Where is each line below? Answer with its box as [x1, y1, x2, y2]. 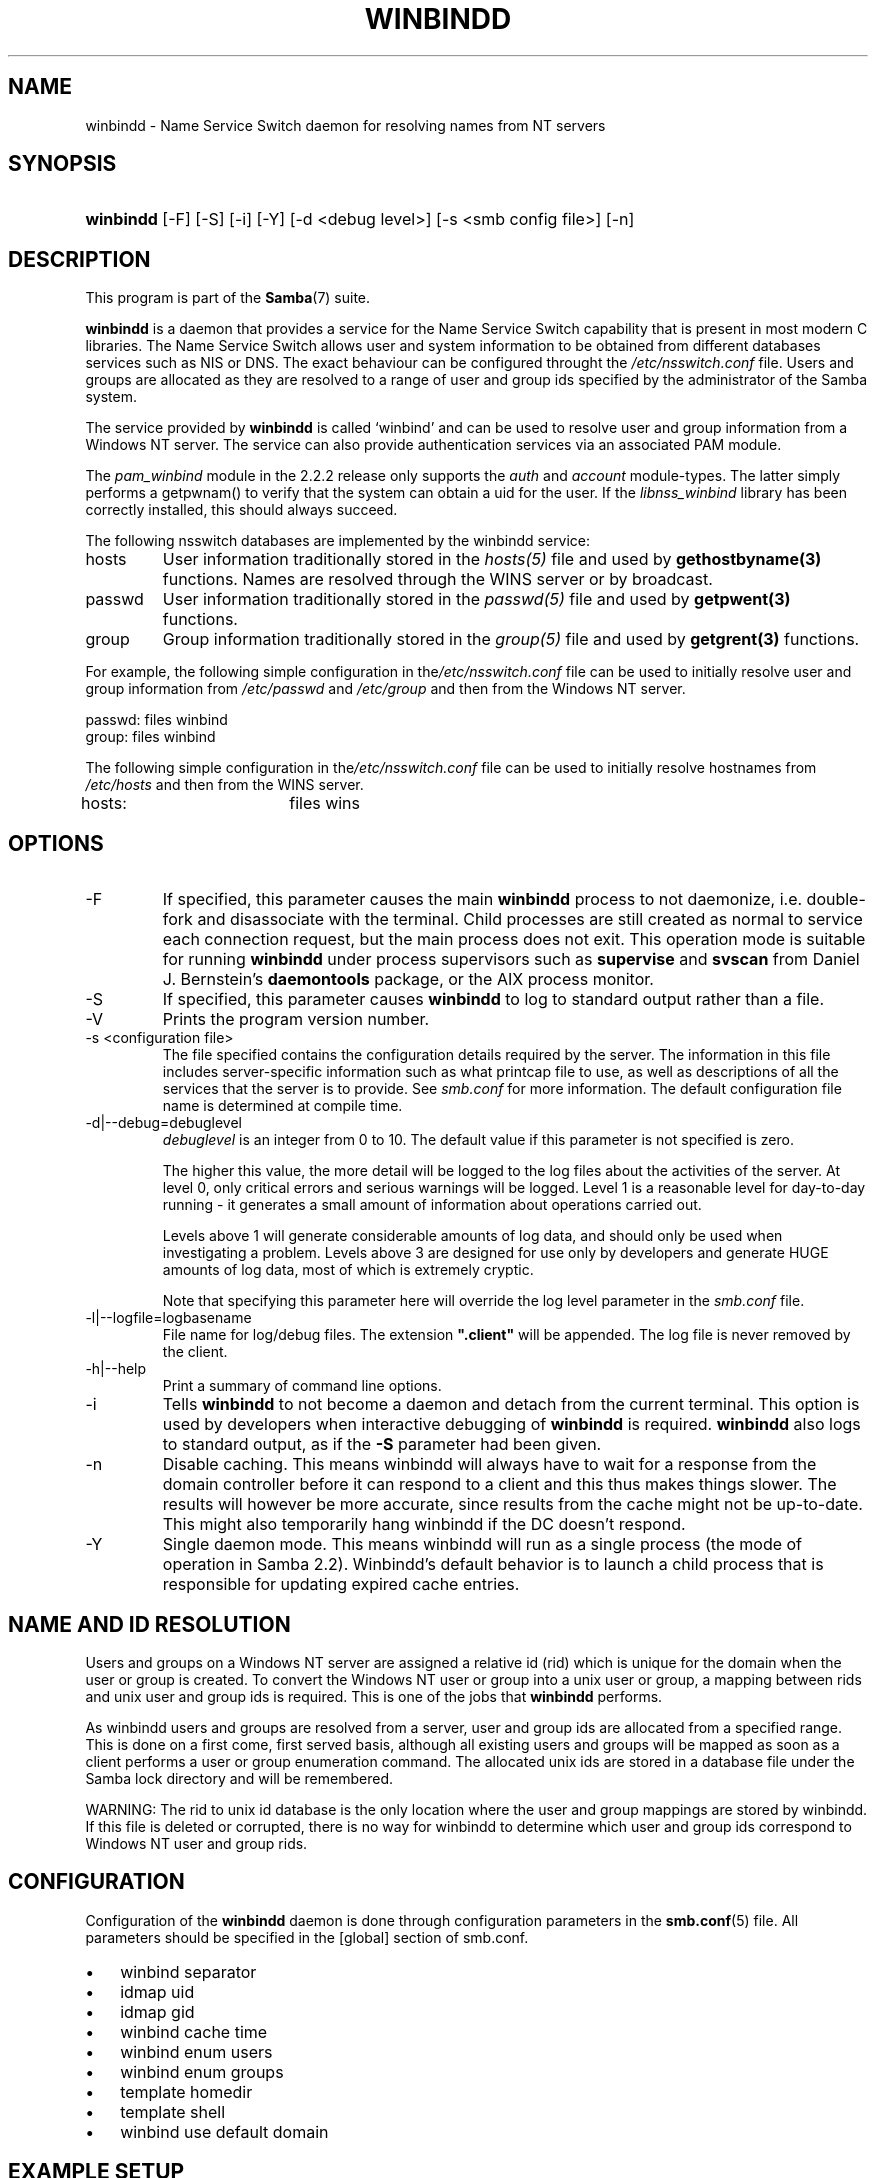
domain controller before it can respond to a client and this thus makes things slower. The [162, 1474, 837, 1495]
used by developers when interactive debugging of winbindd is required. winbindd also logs [162, 1414, 861, 1435]
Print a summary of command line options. [162, 1377, 442, 1395]
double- [806, 889, 866, 910]
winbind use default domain [120, 2121, 329, 2142]
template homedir [120, 2081, 253, 2102]
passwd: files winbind [85, 711, 228, 729]
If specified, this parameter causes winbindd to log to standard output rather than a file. [162, 989, 824, 1010]
